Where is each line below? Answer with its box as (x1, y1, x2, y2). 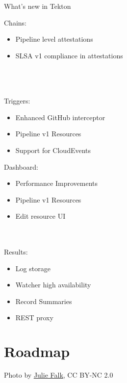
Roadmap (4, 341, 70, 361)
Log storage (15, 263, 51, 273)
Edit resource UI (15, 211, 66, 221)
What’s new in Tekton (4, 1, 71, 11)
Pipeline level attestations (15, 34, 93, 44)
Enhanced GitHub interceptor (15, 112, 105, 122)
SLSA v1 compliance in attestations (15, 50, 123, 60)
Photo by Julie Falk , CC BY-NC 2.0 (4, 370, 113, 380)
